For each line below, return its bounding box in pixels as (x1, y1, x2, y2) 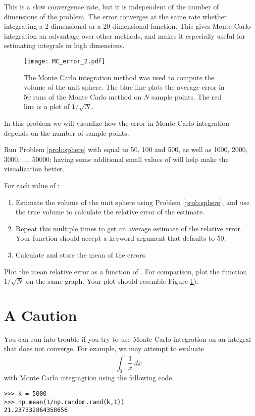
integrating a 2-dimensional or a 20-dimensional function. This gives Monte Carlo (4, 21, 251, 31)
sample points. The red (151, 91, 221, 102)
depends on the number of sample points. (4, 127, 129, 138)
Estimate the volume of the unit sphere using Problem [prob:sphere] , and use (15, 197, 250, 207)
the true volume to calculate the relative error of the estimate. (15, 207, 204, 217)
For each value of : (4, 180, 60, 190)
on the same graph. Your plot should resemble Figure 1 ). (26, 276, 199, 286)
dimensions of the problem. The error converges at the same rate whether (4, 11, 227, 21)
